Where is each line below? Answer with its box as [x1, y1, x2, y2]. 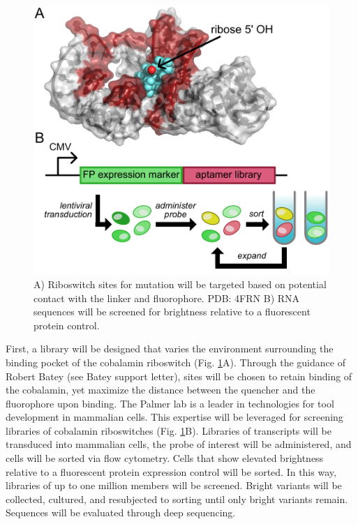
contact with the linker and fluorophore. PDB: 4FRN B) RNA [33, 290, 300, 305]
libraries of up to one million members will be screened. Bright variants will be [6, 478, 342, 493]
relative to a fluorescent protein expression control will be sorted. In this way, [6, 464, 336, 479]
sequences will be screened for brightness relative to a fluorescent [33, 304, 311, 319]
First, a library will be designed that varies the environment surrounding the [6, 341, 334, 356]
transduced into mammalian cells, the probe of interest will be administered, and [6, 437, 352, 451]
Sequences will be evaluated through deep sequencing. [6, 505, 236, 520]
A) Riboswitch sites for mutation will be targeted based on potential [33, 276, 327, 291]
